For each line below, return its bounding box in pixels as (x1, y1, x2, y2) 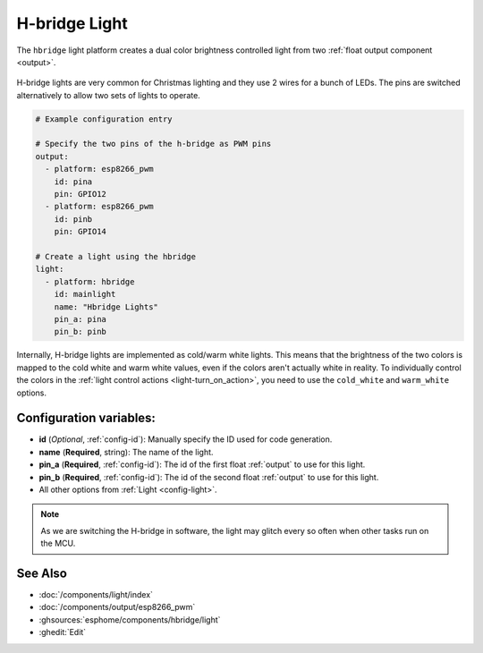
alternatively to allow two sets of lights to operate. (16, 89, 200, 100)
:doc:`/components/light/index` (38, 589, 154, 600)
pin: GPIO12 (54, 189, 107, 199)
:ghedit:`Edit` (38, 627, 87, 638)
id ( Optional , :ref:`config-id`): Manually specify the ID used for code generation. (38, 434, 333, 445)
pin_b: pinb (54, 326, 107, 337)
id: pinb (54, 214, 93, 224)
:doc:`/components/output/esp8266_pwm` (38, 602, 196, 613)
